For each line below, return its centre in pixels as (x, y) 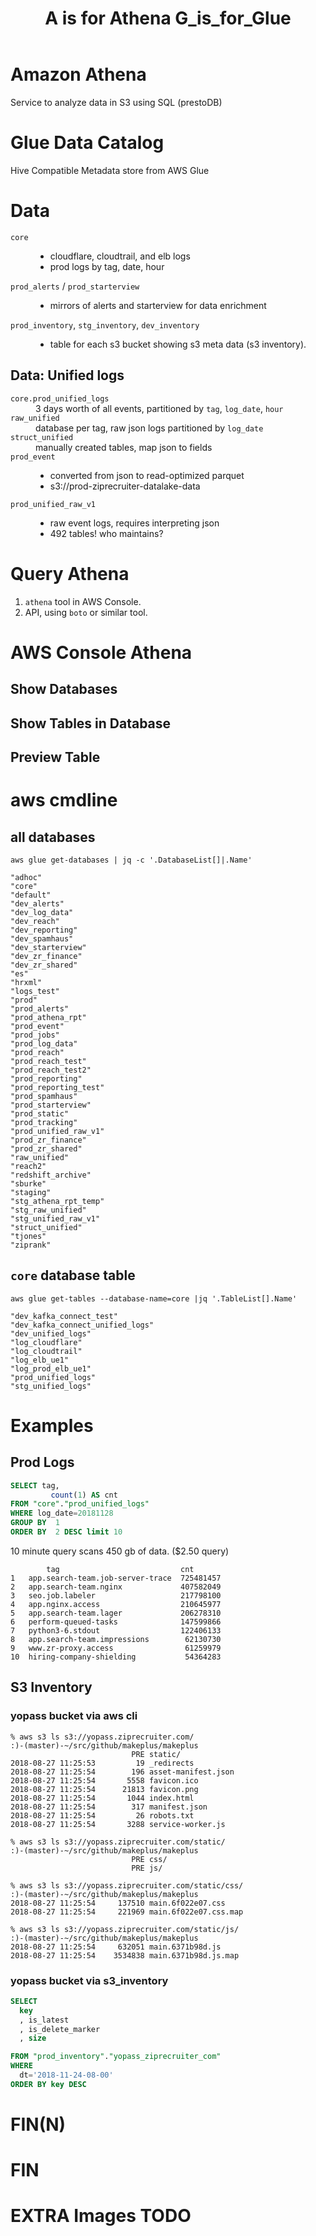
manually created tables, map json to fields (124, 447)
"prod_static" (40, 1113)
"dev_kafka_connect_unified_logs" (82, 1325)
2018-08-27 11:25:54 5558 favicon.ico (104, 1780)
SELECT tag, (35, 1485)
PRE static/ (156, 1754)
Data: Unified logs (67, 375)
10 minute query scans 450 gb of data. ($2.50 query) (120, 1551)
